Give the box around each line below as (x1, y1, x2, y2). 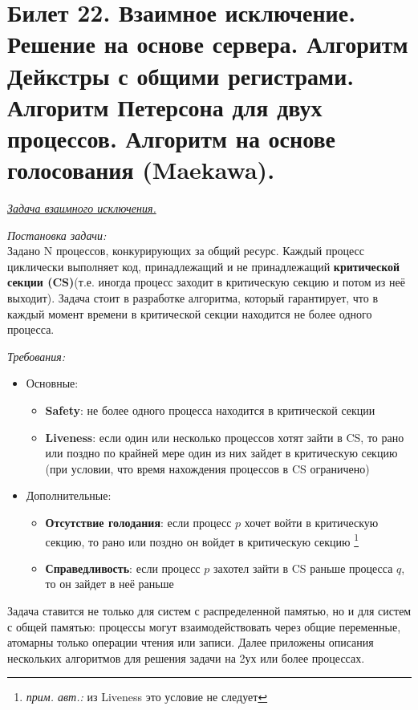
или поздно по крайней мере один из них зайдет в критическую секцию (45, 444, 398, 461)
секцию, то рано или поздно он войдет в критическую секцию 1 (45, 530, 359, 550)
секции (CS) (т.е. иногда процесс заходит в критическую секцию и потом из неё (7, 274, 405, 290)
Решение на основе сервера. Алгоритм (7, 27, 408, 60)
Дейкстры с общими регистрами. (7, 59, 355, 91)
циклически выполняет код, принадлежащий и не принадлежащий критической (7, 258, 400, 274)
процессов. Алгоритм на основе (7, 121, 336, 154)
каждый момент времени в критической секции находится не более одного (7, 305, 372, 322)
